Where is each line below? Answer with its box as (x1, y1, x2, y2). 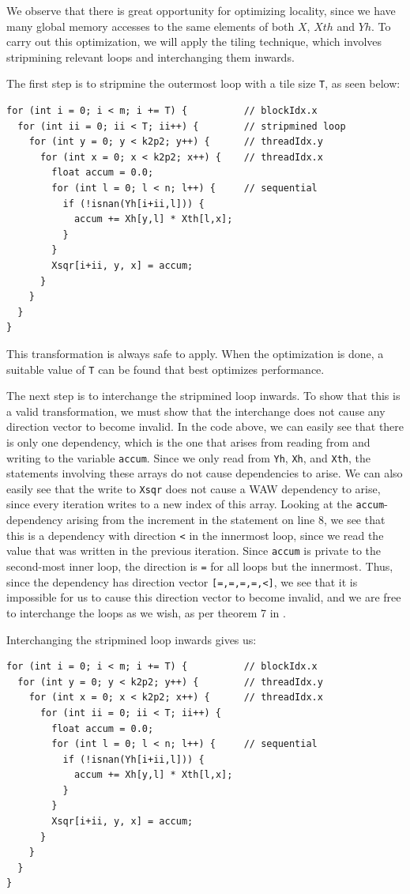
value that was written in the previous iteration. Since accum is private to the (6, 542, 382, 559)
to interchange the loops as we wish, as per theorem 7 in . (6, 604, 286, 621)
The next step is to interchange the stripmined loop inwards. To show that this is (6, 387, 401, 404)
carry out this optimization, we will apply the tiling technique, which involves (6, 33, 382, 50)
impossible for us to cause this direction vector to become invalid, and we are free (6, 589, 401, 605)
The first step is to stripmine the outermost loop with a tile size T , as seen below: (6, 75, 401, 92)
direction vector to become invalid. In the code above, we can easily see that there (6, 418, 404, 435)
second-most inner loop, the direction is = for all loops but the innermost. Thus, (6, 558, 393, 575)
